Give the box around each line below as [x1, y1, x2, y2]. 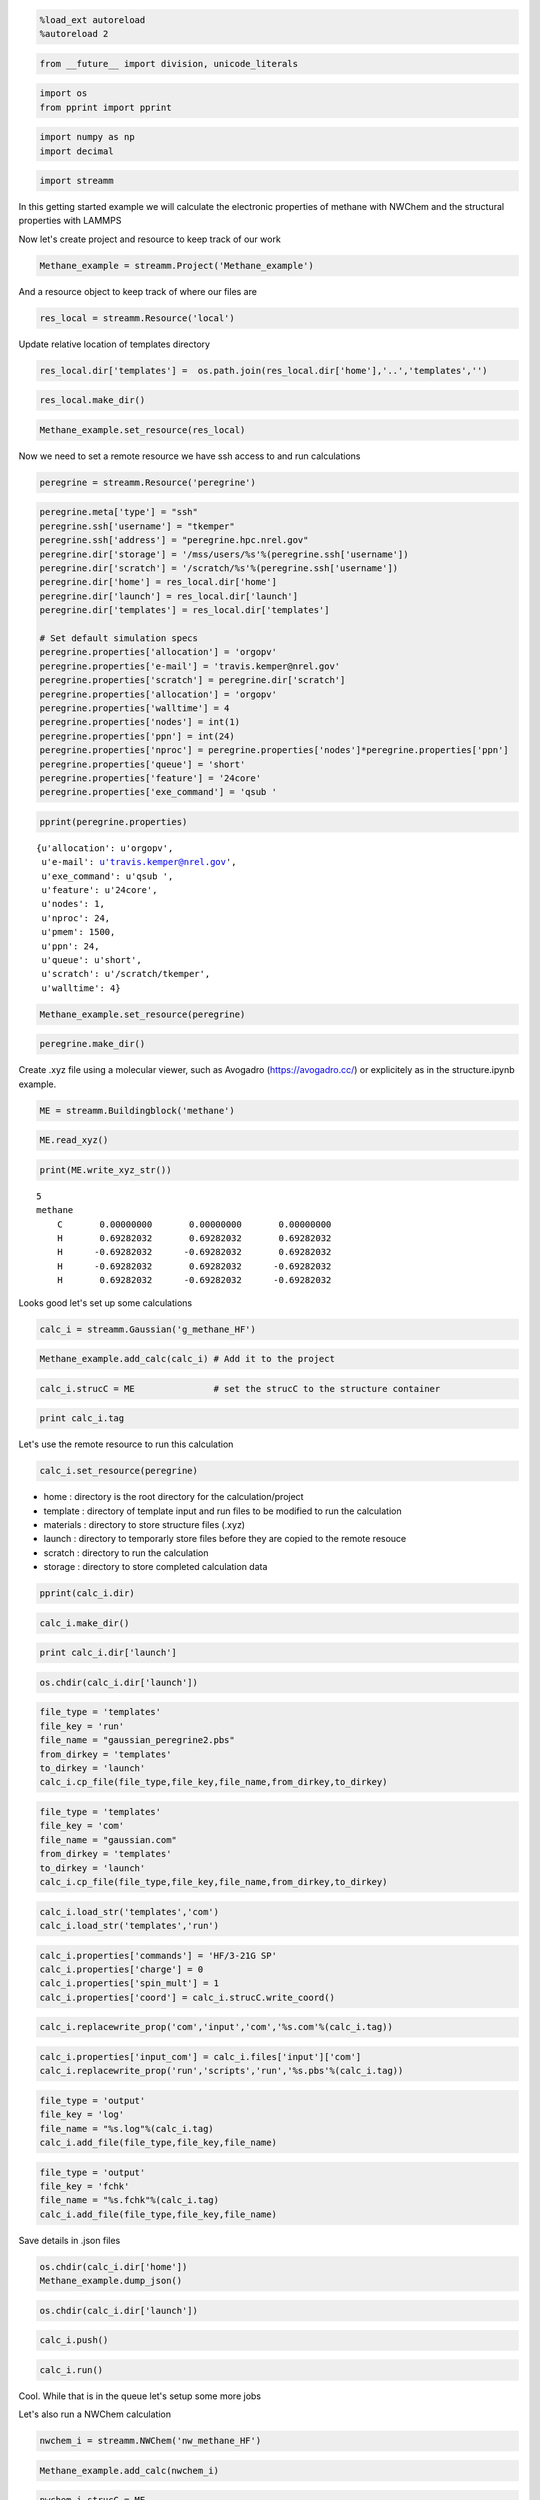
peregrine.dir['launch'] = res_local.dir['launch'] [39, 590, 299, 602]
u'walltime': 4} [41, 982, 121, 994]
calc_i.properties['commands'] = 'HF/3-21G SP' [39, 1950, 277, 1961]
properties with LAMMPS [18, 215, 122, 227]
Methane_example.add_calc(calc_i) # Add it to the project [39, 1353, 335, 1365]
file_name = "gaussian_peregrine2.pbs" [39, 1735, 235, 1746]
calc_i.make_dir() [39, 1617, 130, 1629]
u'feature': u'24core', [41, 885, 158, 896]
